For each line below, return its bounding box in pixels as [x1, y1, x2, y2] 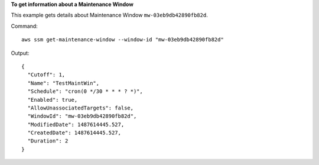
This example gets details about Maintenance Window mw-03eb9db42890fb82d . [11, 12, 208, 19]
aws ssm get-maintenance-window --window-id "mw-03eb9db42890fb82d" [21, 36, 224, 43]
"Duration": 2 [27, 138, 69, 144]
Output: [11, 49, 30, 56]
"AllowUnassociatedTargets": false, [27, 104, 134, 111]
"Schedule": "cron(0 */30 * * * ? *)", [27, 88, 143, 95]
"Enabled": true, [27, 96, 78, 103]
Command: [11, 22, 38, 30]
